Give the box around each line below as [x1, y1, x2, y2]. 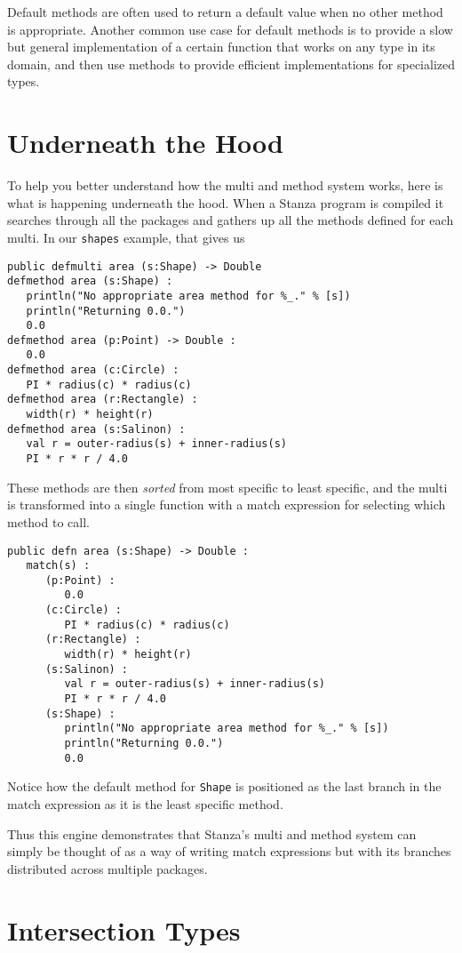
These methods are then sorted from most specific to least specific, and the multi [7, 477, 448, 496]
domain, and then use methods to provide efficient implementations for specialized [7, 54, 455, 73]
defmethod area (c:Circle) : [7, 364, 179, 377]
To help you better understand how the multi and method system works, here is [7, 176, 443, 195]
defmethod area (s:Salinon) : [7, 422, 186, 436]
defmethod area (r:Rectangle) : [7, 393, 198, 406]
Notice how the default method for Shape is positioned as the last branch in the [7, 777, 442, 796]
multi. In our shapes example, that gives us [7, 228, 245, 246]
